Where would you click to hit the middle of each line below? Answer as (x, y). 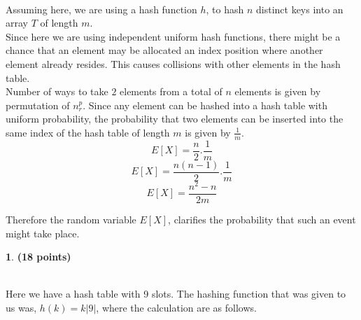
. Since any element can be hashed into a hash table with (205, 105)
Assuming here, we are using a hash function (101, 9)
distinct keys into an (300, 9)
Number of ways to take (57, 91)
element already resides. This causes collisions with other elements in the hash (173, 63)
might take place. (43, 233)
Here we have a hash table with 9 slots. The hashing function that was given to (176, 294)
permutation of (38, 105)
